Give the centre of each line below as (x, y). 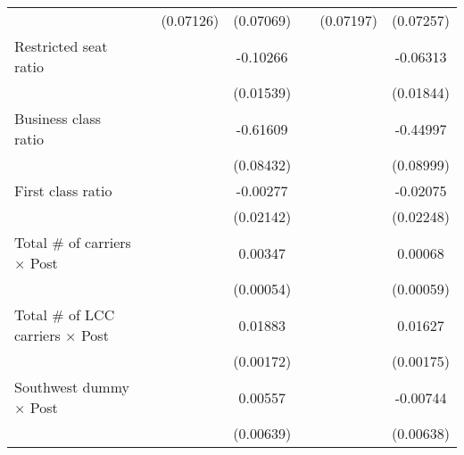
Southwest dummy (72, 387)
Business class (58, 118)
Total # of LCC (65, 314)
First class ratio (63, 190)
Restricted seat (61, 46)
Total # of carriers (73, 242)
